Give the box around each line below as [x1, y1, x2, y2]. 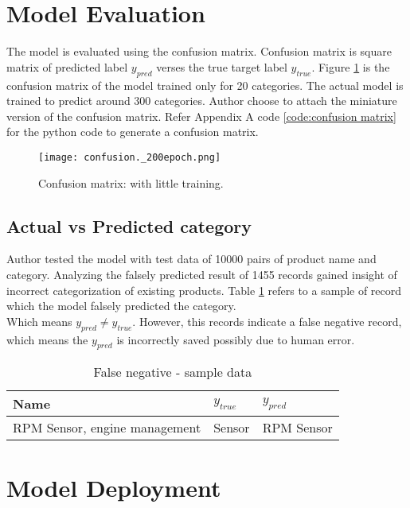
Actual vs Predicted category [6, 213, 252, 238]
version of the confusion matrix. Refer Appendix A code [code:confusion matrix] [6, 107, 396, 124]
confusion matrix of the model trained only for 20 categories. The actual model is [6, 76, 404, 93]
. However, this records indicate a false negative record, [132, 312, 402, 329]
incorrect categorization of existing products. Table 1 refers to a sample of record [6, 281, 402, 298]
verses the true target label [156, 58, 287, 75]
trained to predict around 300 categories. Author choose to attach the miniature [6, 92, 397, 109]
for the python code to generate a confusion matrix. [6, 123, 259, 140]
